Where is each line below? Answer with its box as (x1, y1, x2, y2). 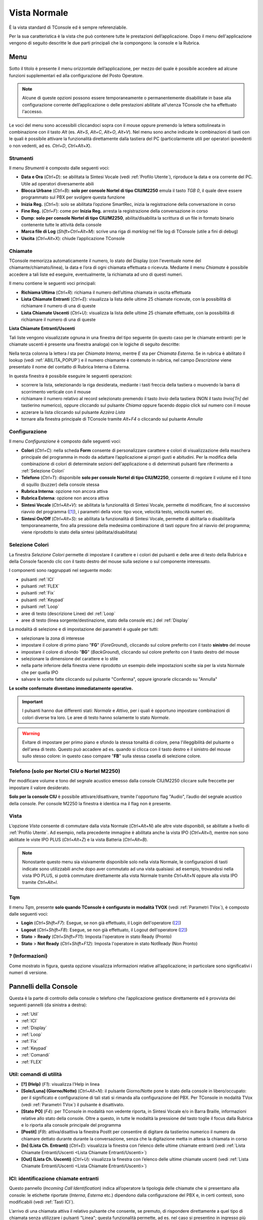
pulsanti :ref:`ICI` (21, 576, 55, 582)
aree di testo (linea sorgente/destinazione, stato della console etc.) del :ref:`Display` (21, 617, 189, 623)
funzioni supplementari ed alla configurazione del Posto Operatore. (9, 72, 144, 78)
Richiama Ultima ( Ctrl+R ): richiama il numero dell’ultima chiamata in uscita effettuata (21, 289, 191, 295)
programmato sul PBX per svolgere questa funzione (21, 194, 125, 200)
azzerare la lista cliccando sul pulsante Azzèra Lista (21, 409, 125, 415)
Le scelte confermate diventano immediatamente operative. (9, 685, 133, 691)
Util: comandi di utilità (9, 1071, 62, 1078)
